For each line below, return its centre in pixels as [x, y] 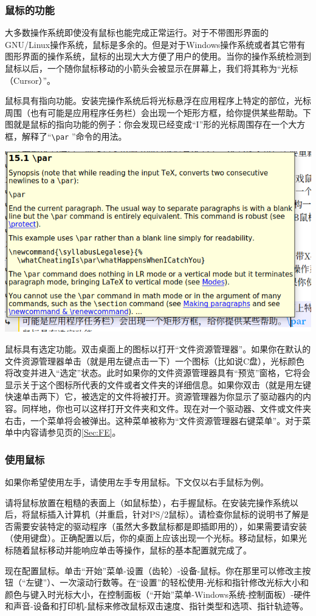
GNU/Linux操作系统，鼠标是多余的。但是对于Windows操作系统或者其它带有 [155, 44]
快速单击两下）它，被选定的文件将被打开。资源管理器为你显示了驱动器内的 [154, 396]
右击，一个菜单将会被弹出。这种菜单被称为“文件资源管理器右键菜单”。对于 [154, 420]
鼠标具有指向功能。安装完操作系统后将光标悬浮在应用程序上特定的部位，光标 [158, 101]
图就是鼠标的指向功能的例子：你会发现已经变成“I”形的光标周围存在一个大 [151, 124]
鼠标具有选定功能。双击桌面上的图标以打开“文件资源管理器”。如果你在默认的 [158, 349]
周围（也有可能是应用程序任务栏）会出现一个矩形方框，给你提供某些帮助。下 [158, 112]
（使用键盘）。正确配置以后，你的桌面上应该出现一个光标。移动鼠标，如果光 [156, 538]
